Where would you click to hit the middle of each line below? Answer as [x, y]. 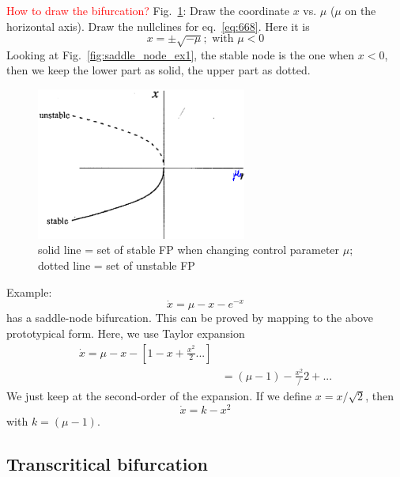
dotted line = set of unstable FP [117, 265]
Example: [29, 291]
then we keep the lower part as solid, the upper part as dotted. [158, 70]
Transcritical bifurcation [108, 463]
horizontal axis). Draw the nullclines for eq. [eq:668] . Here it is [158, 26]
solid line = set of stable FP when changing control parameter [189, 250]
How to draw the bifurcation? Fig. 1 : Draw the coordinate [148, 10]
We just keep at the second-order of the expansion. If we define [159, 395]
